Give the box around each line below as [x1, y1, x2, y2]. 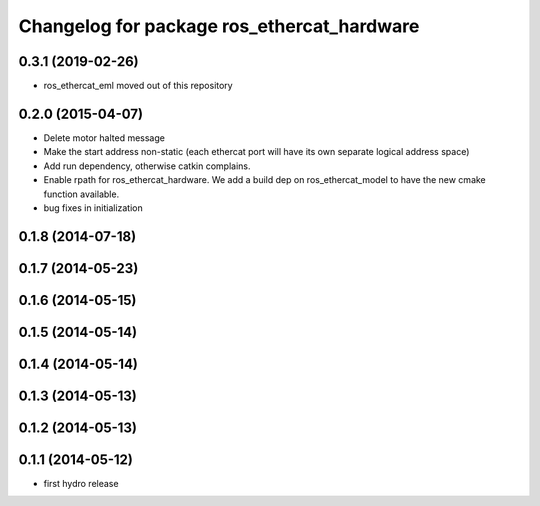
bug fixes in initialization [43, 201, 144, 214]
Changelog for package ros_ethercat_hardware [18, 15, 420, 37]
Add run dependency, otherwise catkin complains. [43, 160, 251, 172]
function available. [43, 188, 120, 200]
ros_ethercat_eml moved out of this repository [43, 80, 234, 92]
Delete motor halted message [43, 131, 165, 144]
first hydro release [43, 477, 119, 489]
